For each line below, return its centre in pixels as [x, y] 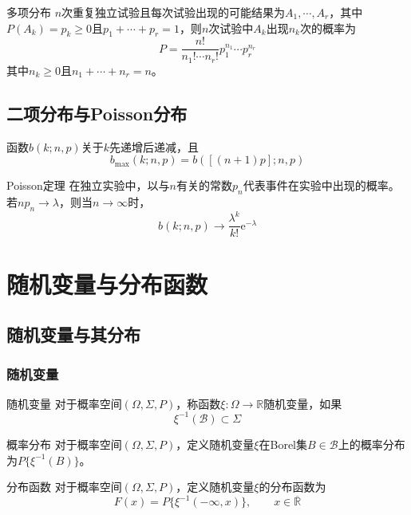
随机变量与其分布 [73, 334]
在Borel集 [283, 444]
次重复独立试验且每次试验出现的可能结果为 [174, 12]
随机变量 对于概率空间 [64, 403]
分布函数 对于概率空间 [64, 487]
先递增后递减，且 [154, 146]
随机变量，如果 [303, 403]
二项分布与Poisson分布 [97, 113]
